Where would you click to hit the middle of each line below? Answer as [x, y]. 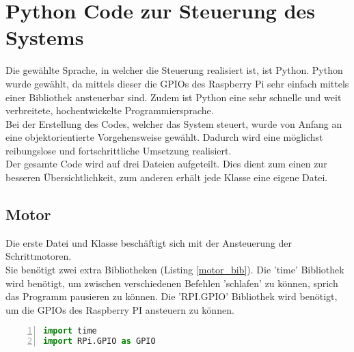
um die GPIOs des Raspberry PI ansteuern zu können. [120, 309]
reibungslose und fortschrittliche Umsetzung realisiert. [119, 150]
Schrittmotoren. [39, 256]
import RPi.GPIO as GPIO [99, 341]
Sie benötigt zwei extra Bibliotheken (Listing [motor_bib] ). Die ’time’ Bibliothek [175, 270]
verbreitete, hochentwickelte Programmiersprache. [110, 110]
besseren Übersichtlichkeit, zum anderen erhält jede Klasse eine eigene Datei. [167, 177]
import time [70, 331]
